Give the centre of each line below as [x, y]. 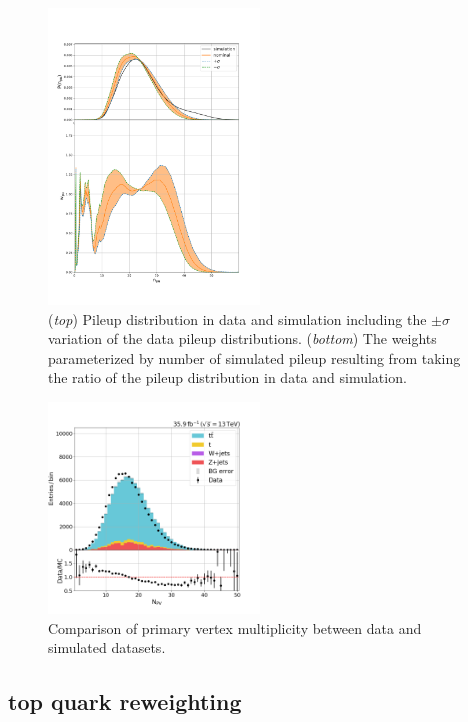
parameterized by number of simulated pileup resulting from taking [254, 357]
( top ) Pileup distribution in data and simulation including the [237, 318]
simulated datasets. [107, 647]
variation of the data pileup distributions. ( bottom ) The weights [242, 338]
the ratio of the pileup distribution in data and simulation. [227, 377]
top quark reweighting [125, 701]
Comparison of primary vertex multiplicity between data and [235, 627]
